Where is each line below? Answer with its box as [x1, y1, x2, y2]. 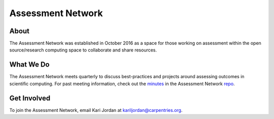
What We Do [9, 61, 50, 69]
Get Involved [9, 94, 51, 102]
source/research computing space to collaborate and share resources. [9, 47, 157, 53]
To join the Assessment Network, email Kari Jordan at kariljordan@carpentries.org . [9, 107, 183, 113]
